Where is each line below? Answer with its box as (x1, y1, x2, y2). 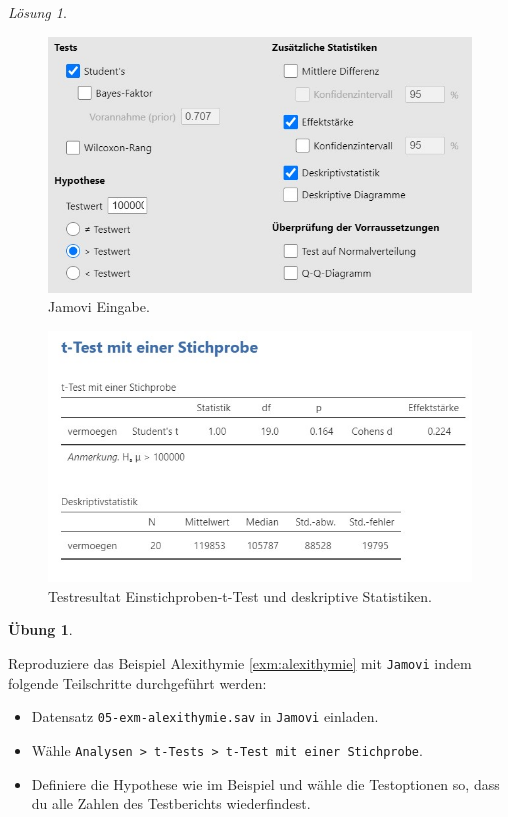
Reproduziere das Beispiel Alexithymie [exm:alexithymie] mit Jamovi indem (8, 652, 472, 673)
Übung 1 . (8, 619, 73, 640)
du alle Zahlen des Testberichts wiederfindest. (31, 793, 311, 814)
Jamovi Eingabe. (48, 296, 150, 317)
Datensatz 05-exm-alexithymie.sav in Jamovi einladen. (31, 706, 379, 727)
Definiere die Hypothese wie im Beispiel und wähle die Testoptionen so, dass (31, 773, 500, 794)
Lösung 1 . (8, 2, 67, 22)
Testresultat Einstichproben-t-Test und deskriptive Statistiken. (48, 585, 432, 606)
